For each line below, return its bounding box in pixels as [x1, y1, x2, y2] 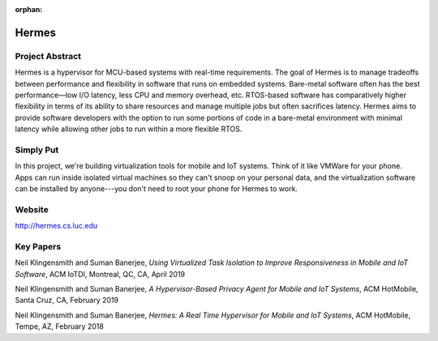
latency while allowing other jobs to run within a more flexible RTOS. [15, 124, 243, 134]
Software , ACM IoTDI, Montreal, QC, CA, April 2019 [15, 269, 186, 279]
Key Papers [15, 241, 62, 252]
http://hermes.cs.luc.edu [15, 221, 98, 231]
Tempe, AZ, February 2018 [15, 322, 105, 331]
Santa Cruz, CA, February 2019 [15, 296, 119, 305]
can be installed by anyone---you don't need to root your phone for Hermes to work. [15, 184, 298, 194]
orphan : [15, 5, 43, 14]
